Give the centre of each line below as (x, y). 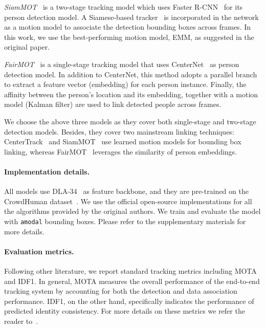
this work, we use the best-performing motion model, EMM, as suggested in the (129, 37)
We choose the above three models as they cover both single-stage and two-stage (130, 121)
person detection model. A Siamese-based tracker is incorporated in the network (131, 17)
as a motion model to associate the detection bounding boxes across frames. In (128, 27)
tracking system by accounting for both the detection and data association (121, 291)
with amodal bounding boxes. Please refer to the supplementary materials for (125, 221)
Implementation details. (47, 171)
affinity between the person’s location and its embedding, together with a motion (131, 94)
